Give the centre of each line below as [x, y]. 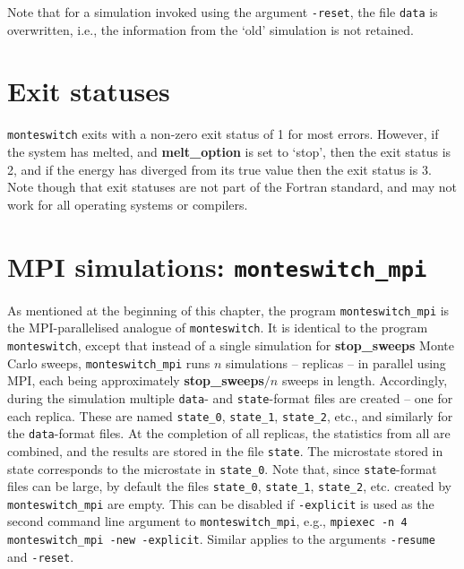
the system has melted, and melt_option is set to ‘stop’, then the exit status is [229, 152]
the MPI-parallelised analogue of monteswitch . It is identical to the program [218, 328]
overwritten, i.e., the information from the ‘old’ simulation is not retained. [211, 29]
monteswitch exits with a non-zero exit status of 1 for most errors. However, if [223, 134]
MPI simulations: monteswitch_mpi [217, 266]
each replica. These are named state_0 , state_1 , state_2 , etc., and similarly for [230, 415]
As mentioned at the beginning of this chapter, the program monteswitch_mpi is [228, 310]
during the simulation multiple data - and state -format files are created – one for [230, 397]
